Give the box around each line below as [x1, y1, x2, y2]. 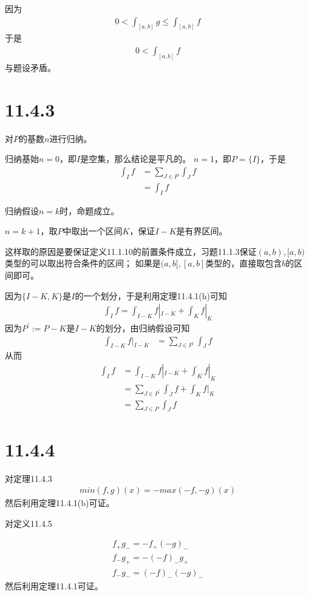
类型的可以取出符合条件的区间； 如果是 [5, 257, 161, 269]
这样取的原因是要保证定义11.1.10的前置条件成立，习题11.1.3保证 [5, 245, 257, 257]
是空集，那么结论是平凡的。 [80, 152, 191, 165]
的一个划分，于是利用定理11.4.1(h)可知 [75, 289, 227, 302]
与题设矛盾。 [5, 61, 56, 73]
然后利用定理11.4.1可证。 [5, 579, 103, 592]
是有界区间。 [176, 225, 228, 237]
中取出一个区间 [63, 225, 123, 237]
